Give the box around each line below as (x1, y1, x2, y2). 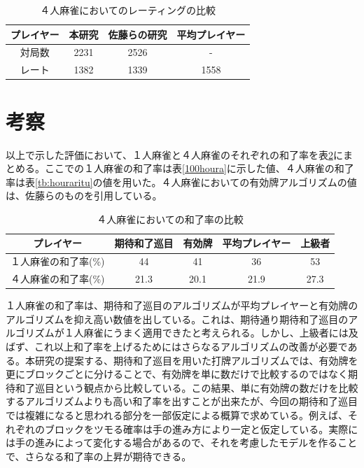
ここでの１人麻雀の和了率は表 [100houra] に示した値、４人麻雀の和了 (44, 161, 354, 176)
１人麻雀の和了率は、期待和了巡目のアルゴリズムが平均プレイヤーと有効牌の (6, 298, 358, 313)
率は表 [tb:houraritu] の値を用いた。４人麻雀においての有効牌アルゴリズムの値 (6, 174, 357, 189)
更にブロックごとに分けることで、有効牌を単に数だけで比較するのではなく (6, 367, 349, 381)
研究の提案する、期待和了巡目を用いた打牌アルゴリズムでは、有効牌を (34, 353, 358, 367)
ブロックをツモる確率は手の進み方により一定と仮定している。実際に (44, 421, 358, 436)
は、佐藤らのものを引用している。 (6, 188, 162, 203)
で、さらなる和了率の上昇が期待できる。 (6, 448, 192, 463)
